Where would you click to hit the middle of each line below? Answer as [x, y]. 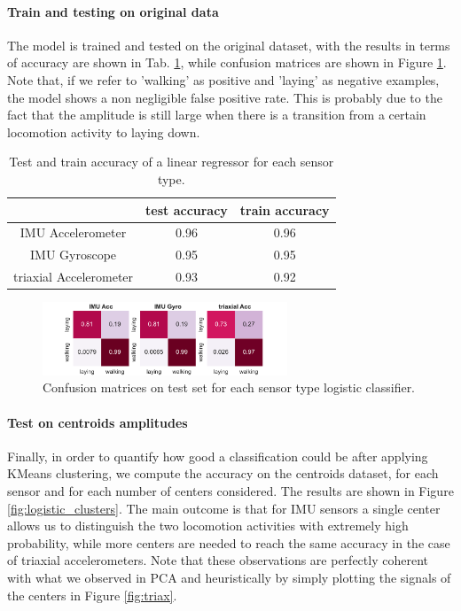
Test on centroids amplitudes [98, 422]
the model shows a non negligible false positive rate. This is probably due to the [225, 97]
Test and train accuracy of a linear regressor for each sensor [172, 162]
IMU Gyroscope [73, 255]
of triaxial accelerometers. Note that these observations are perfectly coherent [218, 560]
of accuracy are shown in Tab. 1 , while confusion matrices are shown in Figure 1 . [227, 62]
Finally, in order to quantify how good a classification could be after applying [218, 456]
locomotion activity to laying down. [104, 131]
